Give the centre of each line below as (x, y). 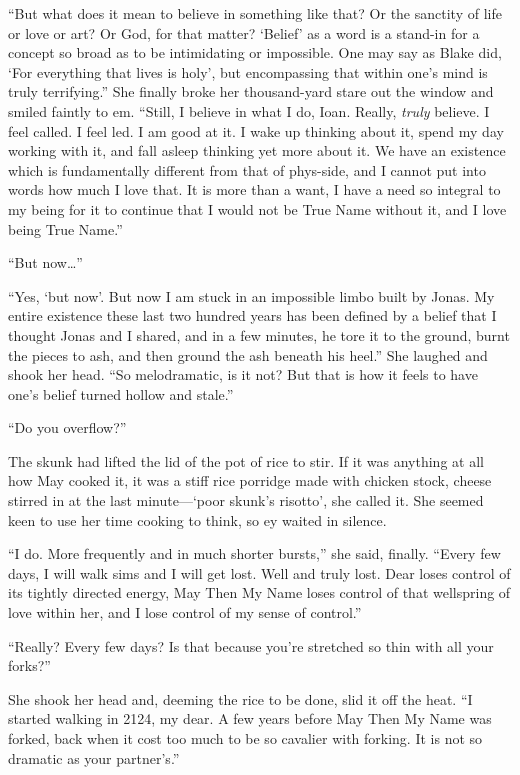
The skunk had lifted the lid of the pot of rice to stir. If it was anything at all (246, 460)
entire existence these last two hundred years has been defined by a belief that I (252, 315)
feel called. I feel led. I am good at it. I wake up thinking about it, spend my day (256, 130)
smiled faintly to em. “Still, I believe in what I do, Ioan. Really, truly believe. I (249, 110)
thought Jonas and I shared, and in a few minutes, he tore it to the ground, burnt (259, 334)
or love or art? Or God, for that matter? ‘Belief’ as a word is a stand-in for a (244, 32)
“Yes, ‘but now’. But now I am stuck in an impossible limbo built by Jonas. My (251, 295)
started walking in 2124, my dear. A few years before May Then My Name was (250, 718)
